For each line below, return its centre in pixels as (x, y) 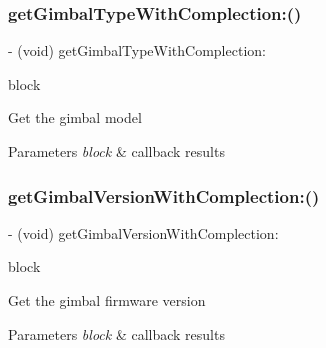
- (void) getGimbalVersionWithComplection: (143, 232)
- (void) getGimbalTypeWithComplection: (137, 50)
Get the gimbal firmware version (107, 300)
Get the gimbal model (75, 117)
